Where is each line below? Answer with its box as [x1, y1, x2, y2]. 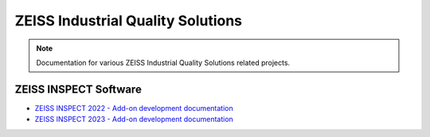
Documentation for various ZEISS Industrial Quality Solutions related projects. [36, 58, 291, 67]
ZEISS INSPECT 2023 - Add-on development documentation [34, 115, 234, 124]
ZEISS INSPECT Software [14, 82, 143, 96]
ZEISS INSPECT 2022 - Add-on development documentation [34, 103, 234, 112]
